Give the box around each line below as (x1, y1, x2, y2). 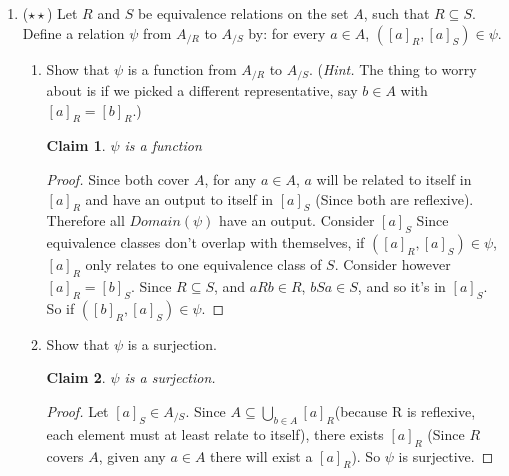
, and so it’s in (357, 276, 446, 297)
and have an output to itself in (85, 188, 274, 209)
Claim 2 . (46, 367, 106, 388)
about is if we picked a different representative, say (46, 80, 358, 101)
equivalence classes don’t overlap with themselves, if (46, 232, 365, 253)
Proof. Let (46, 401, 109, 421)
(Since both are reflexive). (315, 188, 474, 209)
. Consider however (334, 254, 451, 275)
